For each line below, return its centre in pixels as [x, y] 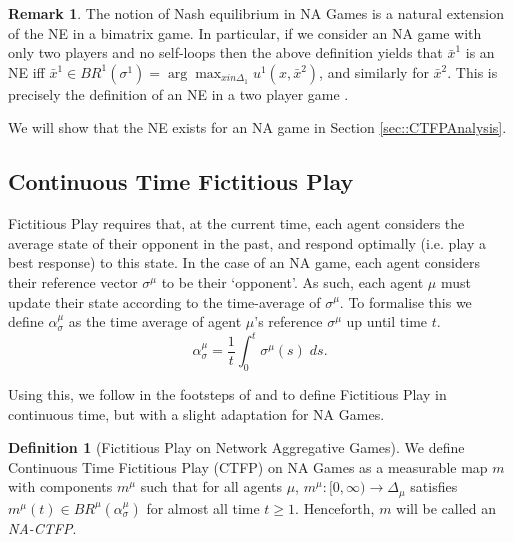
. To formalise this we [405, 301]
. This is [472, 71]
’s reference [288, 321]
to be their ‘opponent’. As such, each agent [292, 281]
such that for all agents [211, 486]
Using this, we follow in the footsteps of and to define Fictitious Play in [227, 394]
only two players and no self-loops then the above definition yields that [225, 52]
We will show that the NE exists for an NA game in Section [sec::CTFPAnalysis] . [257, 127]
